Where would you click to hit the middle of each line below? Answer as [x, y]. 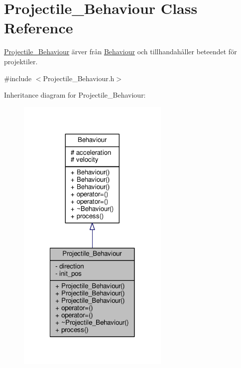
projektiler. [21, 61]
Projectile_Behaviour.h [79, 78]
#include [18, 78]
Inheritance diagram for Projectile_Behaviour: [75, 95]
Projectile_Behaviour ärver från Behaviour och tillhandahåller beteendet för [120, 52]
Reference [39, 28]
